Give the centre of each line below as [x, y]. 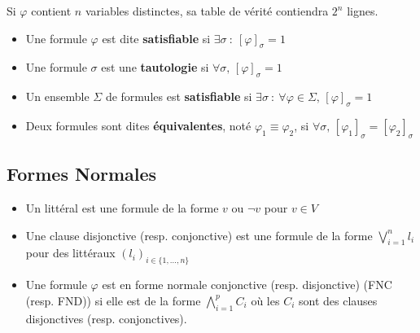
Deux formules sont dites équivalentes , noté [138, 125]
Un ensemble [57, 96]
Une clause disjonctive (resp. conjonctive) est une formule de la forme [199, 235]
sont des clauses [338, 300]
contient [51, 11]
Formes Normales [82, 174]
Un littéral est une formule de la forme [122, 207]
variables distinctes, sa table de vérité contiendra [207, 11]
